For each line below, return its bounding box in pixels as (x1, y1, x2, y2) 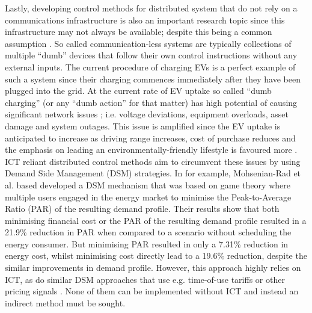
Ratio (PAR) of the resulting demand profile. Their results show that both (5, 202, 280, 215)
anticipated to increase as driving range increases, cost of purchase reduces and (5, 131, 296, 144)
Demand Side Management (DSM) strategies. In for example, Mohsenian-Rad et (5, 167, 301, 179)
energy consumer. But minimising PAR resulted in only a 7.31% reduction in (5, 237, 289, 250)
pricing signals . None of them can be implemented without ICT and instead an (5, 285, 299, 297)
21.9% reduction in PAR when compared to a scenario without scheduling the (5, 226, 292, 238)
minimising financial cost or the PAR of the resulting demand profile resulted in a (5, 214, 307, 226)
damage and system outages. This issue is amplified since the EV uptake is (5, 119, 281, 132)
